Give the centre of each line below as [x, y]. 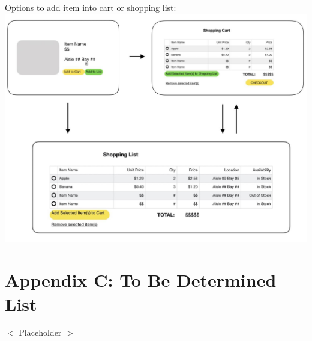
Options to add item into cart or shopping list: [91, 7]
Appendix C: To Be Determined [141, 280]
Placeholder [40, 332]
